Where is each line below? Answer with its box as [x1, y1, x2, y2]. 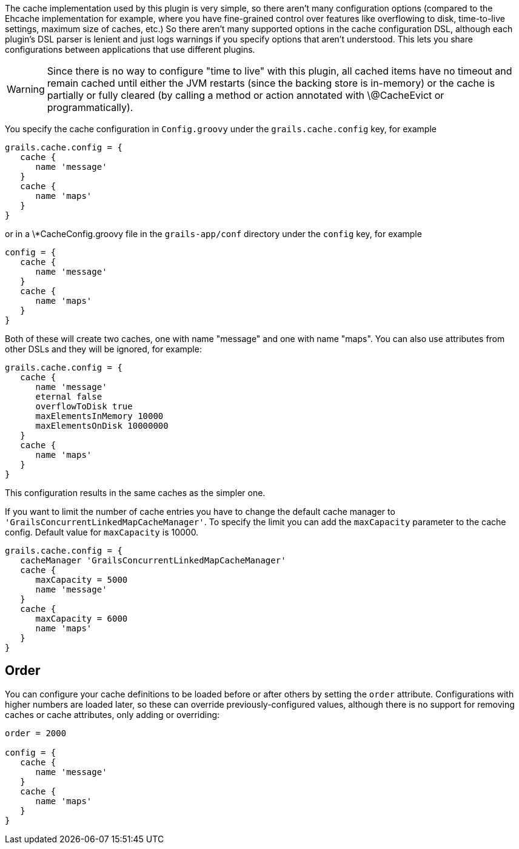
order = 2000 [5, 728, 67, 738]
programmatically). [47, 101, 133, 113]
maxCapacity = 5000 [35, 575, 128, 585]
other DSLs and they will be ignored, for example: [5, 344, 202, 354]
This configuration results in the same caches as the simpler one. [5, 488, 266, 498]
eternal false [35, 392, 102, 401]
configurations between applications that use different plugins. [5, 44, 255, 55]
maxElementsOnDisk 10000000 [35, 421, 169, 431]
